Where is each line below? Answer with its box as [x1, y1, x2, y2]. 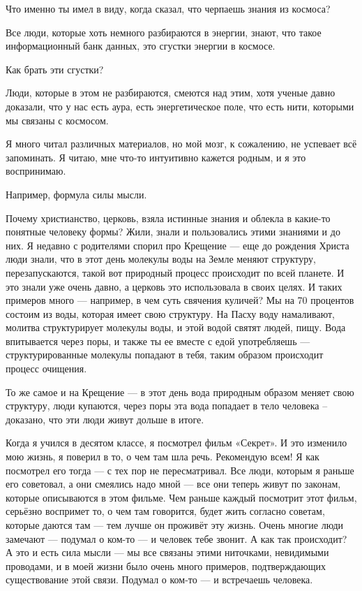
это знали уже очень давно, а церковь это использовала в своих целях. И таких [6, 279, 342, 293]
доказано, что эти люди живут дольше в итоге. [6, 411, 204, 426]
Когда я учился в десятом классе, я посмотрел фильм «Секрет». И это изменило [6, 435, 347, 450]
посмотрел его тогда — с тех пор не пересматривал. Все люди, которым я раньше [6, 462, 354, 477]
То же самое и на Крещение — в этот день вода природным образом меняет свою [6, 384, 354, 399]
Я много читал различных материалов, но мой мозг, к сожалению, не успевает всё [6, 136, 357, 151]
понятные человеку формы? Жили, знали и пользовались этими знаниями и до [6, 224, 340, 239]
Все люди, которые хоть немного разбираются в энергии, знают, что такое [6, 24, 322, 39]
